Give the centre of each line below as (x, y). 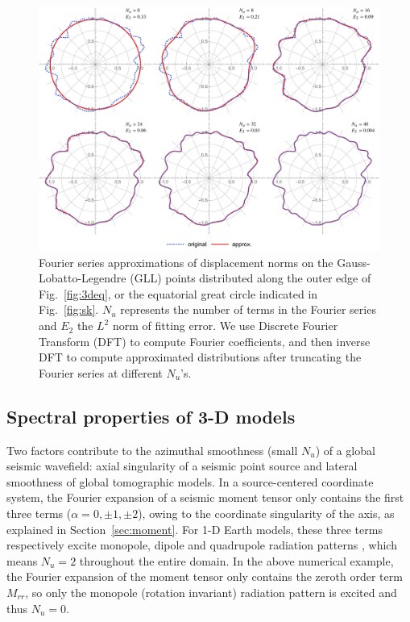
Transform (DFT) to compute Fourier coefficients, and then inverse (205, 341)
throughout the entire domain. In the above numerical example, (236, 560)
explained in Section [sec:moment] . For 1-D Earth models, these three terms (195, 529)
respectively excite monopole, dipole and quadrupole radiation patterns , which (202, 545)
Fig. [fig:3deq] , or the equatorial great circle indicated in (178, 293)
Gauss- (354, 262)
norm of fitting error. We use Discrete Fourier (225, 326)
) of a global (345, 450)
